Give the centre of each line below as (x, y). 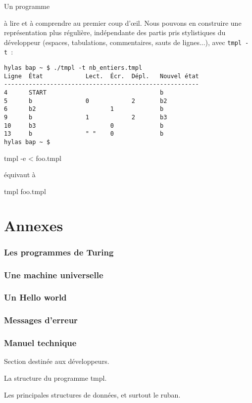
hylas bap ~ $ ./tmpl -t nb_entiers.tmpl (73, 68)
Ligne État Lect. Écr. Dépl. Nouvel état (101, 76)
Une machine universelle (54, 275)
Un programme (27, 6)
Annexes (34, 225)
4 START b (84, 93)
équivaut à (20, 175)
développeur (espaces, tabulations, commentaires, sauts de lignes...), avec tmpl (123, 42)
